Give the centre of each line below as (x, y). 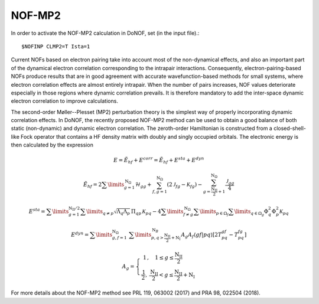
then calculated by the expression (52, 145)
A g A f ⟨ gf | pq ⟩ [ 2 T (201, 235)
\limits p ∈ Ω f (214, 213)
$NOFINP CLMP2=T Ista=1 (56, 46)
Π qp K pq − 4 (146, 212)
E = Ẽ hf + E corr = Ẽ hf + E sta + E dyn (159, 161)
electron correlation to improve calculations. (64, 101)
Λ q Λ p (123, 212)
